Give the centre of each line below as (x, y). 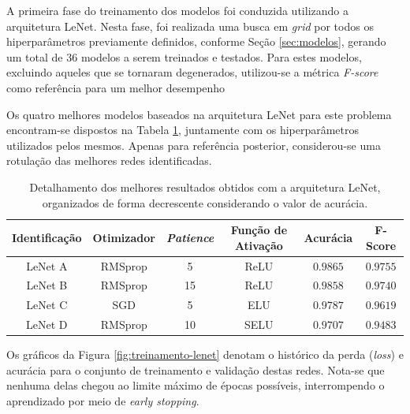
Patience (190, 237)
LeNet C (47, 305)
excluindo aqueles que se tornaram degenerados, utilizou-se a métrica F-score (192, 72)
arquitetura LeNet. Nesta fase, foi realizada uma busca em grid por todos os (190, 26)
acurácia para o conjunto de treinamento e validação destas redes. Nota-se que (196, 369)
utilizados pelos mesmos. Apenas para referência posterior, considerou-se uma (194, 145)
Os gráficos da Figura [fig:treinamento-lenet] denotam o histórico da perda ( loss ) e (205, 354)
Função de (259, 230)
